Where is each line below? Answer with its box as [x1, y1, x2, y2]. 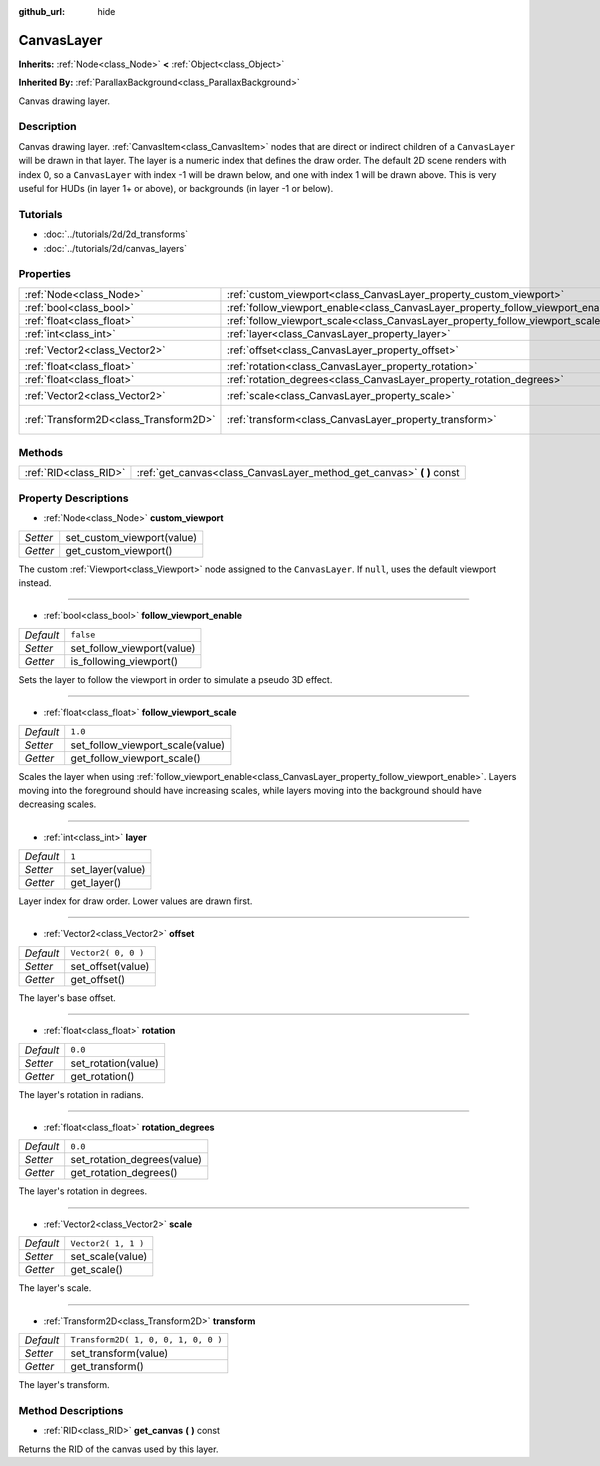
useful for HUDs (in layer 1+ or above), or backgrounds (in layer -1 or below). [18, 183, 334, 194]
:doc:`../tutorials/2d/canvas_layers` [43, 242, 187, 254]
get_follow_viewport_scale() [70, 751, 201, 765]
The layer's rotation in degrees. [18, 1185, 148, 1197]
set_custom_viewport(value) [65, 530, 197, 544]
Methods [18, 446, 64, 460]
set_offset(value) [70, 959, 150, 973]
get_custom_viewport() [65, 543, 173, 557]
